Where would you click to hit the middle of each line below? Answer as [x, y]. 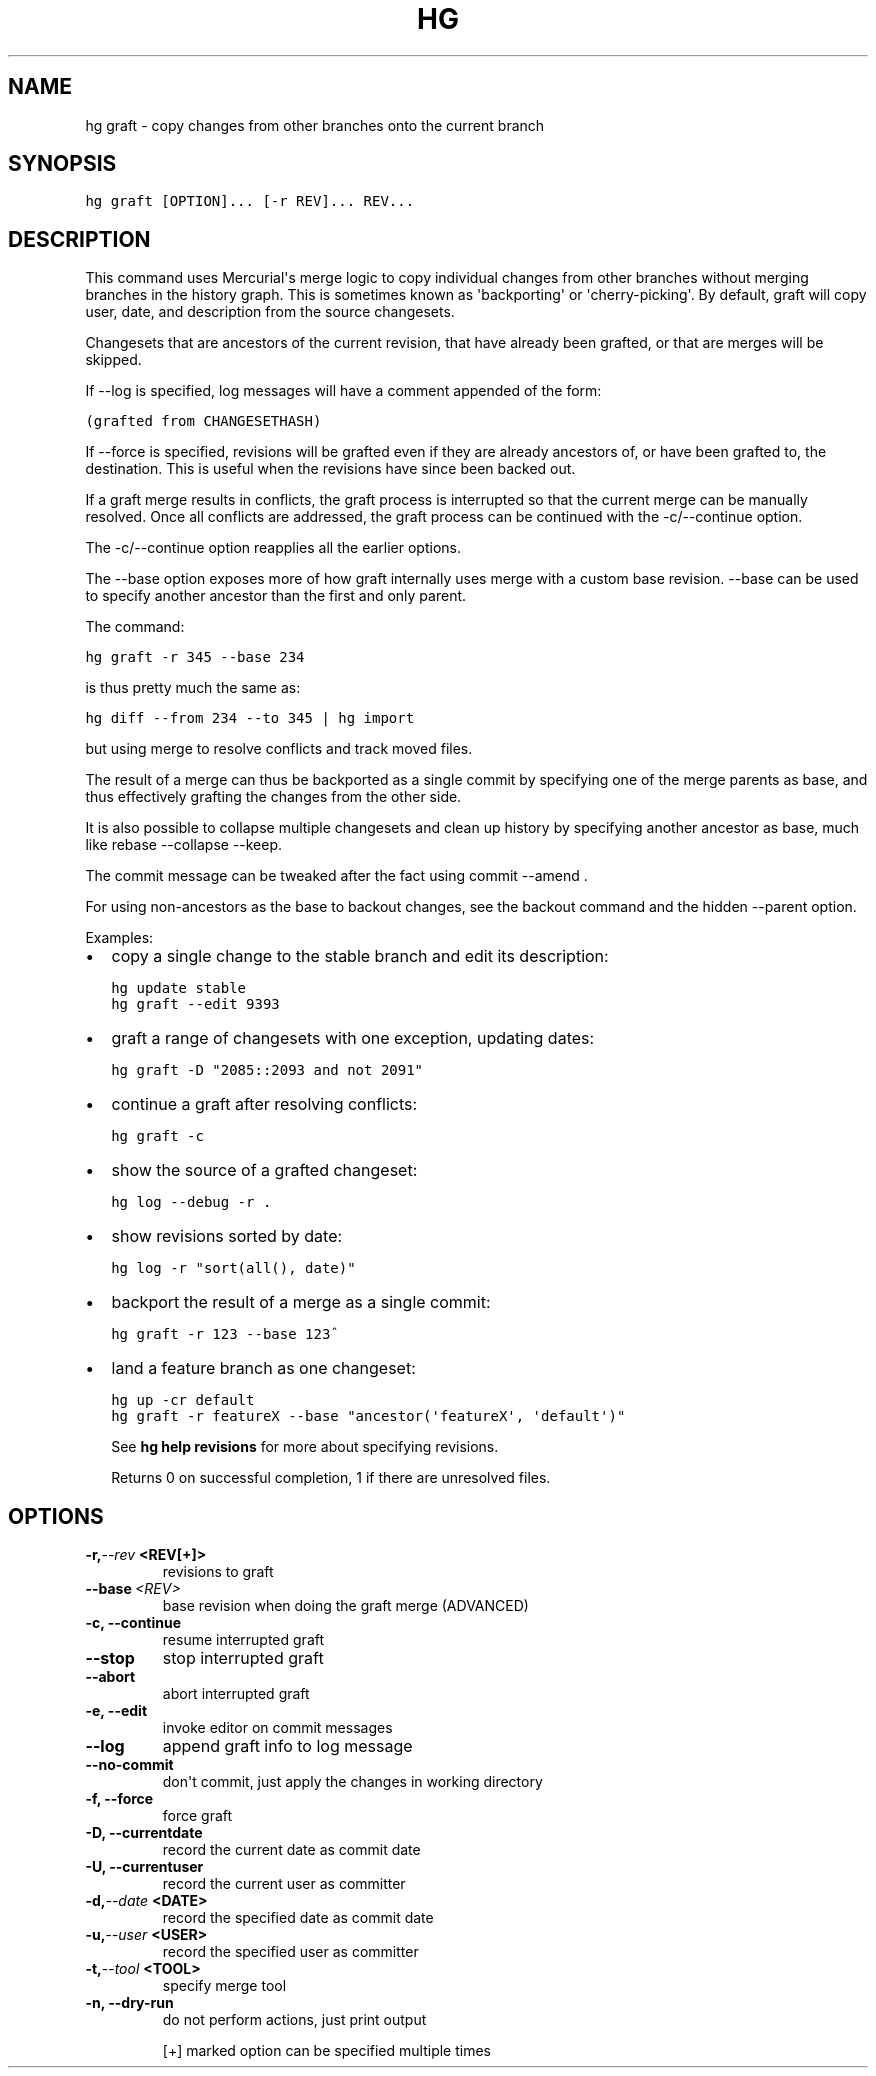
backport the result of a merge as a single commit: [301, 1302]
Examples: [119, 938]
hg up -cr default [183, 1400]
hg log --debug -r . [191, 1202]
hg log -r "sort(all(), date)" [233, 1268]
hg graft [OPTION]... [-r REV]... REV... [250, 201]
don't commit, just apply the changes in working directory [352, 1782]
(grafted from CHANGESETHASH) [203, 421]
